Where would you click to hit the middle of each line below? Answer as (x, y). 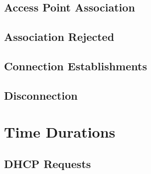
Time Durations (60, 132)
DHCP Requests (48, 163)
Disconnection (41, 95)
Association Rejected (59, 37)
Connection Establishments (75, 66)
